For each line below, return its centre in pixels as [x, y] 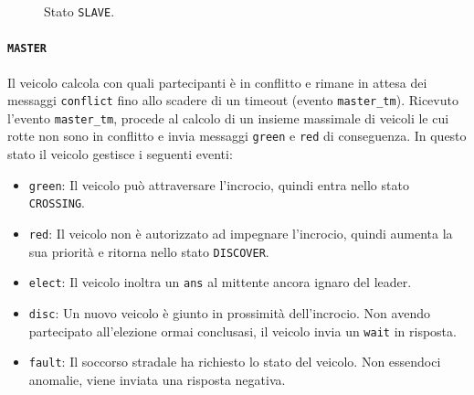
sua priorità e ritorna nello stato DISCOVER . [149, 251]
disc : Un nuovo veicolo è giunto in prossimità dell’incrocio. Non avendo [229, 312]
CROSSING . [57, 203]
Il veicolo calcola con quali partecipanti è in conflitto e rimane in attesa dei [217, 82]
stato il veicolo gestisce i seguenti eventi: [120, 154]
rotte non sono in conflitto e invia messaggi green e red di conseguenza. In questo [237, 136]
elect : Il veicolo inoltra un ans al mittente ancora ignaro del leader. [220, 282]
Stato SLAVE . [79, 11]
